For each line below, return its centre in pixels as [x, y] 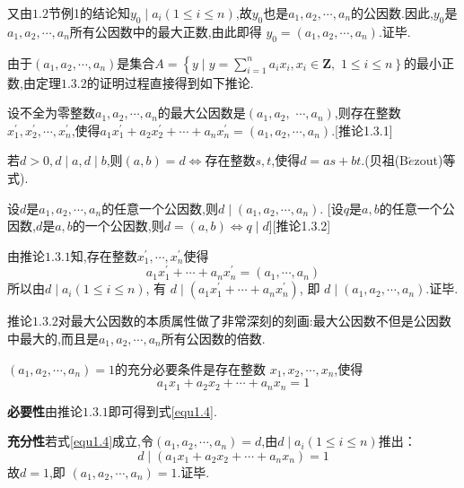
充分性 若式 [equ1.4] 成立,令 [80, 441]
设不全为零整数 [51, 113]
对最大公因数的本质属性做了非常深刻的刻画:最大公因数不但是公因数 [254, 321]
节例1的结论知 [89, 13]
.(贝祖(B [385, 160]
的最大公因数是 [201, 113]
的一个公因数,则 [118, 226]
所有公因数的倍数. [213, 339]
